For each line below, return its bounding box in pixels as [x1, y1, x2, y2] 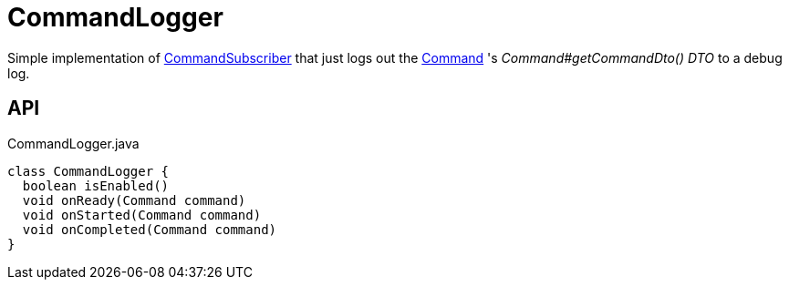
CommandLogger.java [7, 135, 140, 151]
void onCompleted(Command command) [22, 221, 277, 237]
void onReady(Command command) [22, 192, 246, 208]
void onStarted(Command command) [22, 207, 262, 222]
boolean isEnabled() [22, 178, 170, 193]
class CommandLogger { [7, 163, 170, 179]
